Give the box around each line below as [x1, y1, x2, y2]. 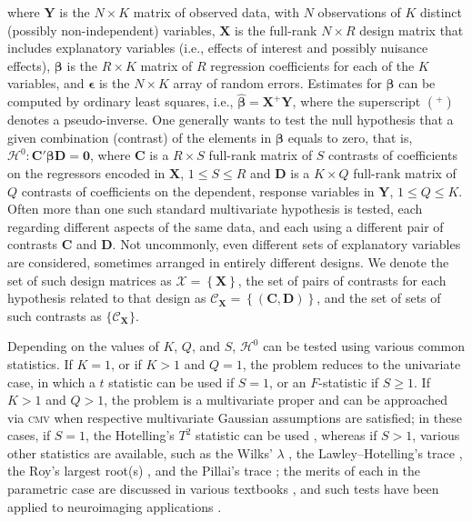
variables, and [7, 74, 85, 93]
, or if [111, 354, 142, 373]
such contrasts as [7, 306, 102, 325]
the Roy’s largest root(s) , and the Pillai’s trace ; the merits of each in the [7, 461, 420, 480]
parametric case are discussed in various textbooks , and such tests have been [7, 479, 439, 498]
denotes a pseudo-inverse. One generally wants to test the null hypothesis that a [7, 110, 454, 129]
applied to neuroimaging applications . [7, 497, 222, 516]
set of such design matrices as [7, 270, 172, 289]
